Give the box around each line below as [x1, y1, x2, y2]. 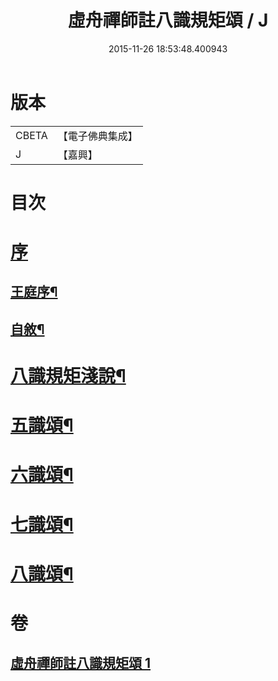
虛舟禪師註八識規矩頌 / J [67, 9, 269, 32]
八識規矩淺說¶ [10, 365, 127, 388]
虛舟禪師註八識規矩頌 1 [10, 655, 152, 672]
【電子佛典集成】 [57, 129, 138, 143]
